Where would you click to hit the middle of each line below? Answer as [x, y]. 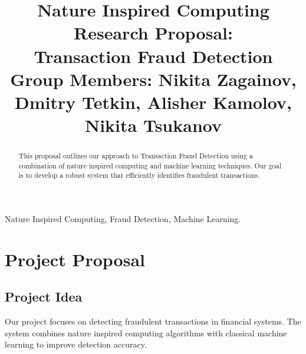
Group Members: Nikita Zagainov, [153, 79]
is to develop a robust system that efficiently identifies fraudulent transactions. [139, 175]
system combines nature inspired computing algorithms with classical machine [146, 333]
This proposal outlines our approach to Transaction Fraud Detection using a [136, 156]
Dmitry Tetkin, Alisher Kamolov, [153, 102]
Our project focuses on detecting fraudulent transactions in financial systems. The [153, 321]
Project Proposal [75, 259]
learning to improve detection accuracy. [76, 344]
